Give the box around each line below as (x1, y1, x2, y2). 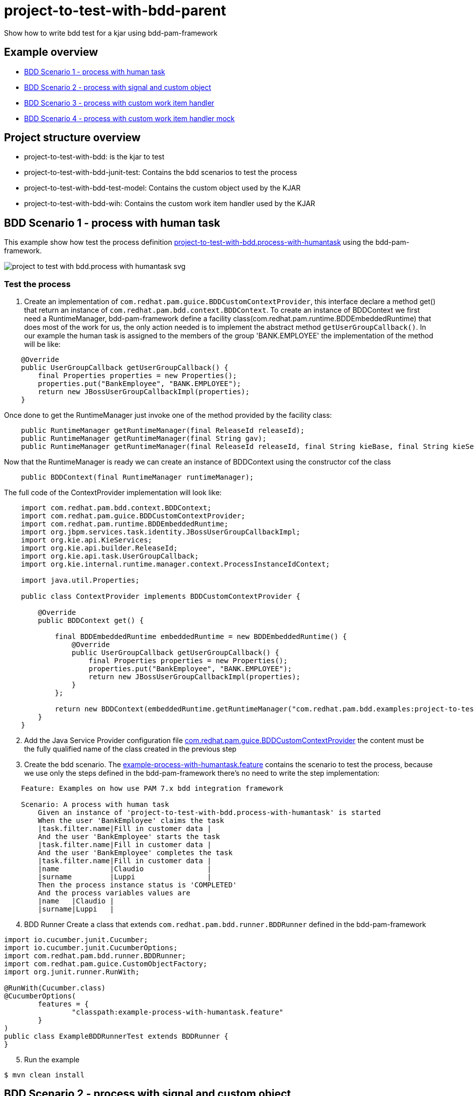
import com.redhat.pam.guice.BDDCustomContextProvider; (21, 512, 246, 520)
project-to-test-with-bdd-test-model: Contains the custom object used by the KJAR (24, 184, 301, 193)
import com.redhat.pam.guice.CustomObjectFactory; (4, 960, 207, 968)
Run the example (24, 1055, 80, 1064)
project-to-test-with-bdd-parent (4, 2, 226, 19)
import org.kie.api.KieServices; (21, 536, 153, 544)
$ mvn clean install (4, 1071, 85, 1079)
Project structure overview (4, 131, 141, 144)
